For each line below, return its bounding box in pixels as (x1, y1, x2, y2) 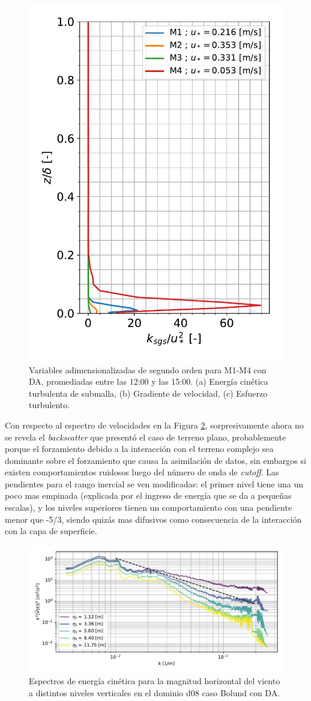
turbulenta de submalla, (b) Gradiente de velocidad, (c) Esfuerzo (29, 387, 268, 399)
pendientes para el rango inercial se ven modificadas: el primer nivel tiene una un (5, 477, 304, 490)
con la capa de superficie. (5, 525, 97, 537)
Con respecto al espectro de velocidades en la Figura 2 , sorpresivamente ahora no (5, 418, 304, 431)
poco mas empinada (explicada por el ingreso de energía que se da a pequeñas (5, 489, 292, 502)
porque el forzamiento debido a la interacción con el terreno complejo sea (5, 442, 274, 455)
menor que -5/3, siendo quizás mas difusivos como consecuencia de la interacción (5, 513, 302, 525)
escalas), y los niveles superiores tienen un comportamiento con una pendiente (5, 501, 292, 514)
